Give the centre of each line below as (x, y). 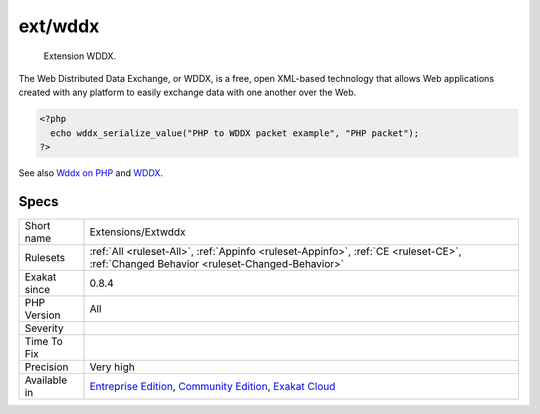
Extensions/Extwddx (137, 232)
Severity (44, 328)
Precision (46, 367)
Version (42, 315)
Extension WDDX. (80, 56)
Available (46, 380)
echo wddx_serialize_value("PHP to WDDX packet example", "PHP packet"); (235, 133)
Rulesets (44, 257)
